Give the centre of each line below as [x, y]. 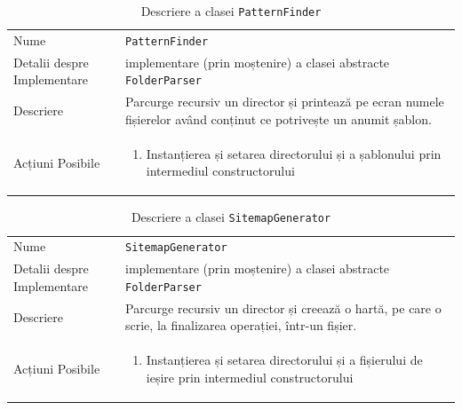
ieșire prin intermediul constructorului [250, 377]
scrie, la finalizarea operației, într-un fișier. [241, 325]
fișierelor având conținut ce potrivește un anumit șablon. [279, 118]
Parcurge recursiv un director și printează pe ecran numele [285, 102]
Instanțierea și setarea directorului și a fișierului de [284, 360]
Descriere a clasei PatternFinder [231, 11]
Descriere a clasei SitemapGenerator [231, 217]
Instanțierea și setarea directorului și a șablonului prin [294, 153]
